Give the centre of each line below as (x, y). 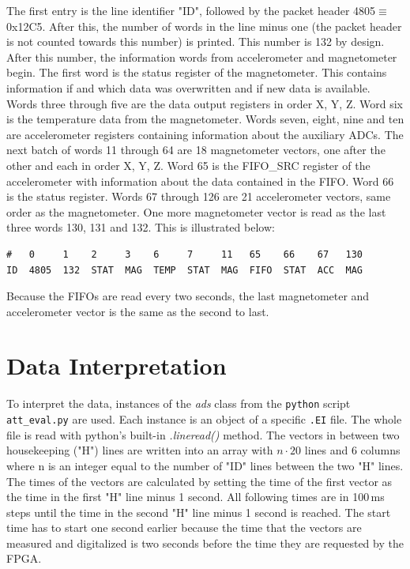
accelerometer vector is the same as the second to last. (138, 311)
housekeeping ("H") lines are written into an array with (140, 450)
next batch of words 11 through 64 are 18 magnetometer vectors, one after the (196, 150)
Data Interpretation (117, 366)
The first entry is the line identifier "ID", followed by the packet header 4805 (191, 10)
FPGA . (24, 558)
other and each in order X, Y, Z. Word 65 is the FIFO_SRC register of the (188, 165)
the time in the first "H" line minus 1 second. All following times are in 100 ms (196, 497)
